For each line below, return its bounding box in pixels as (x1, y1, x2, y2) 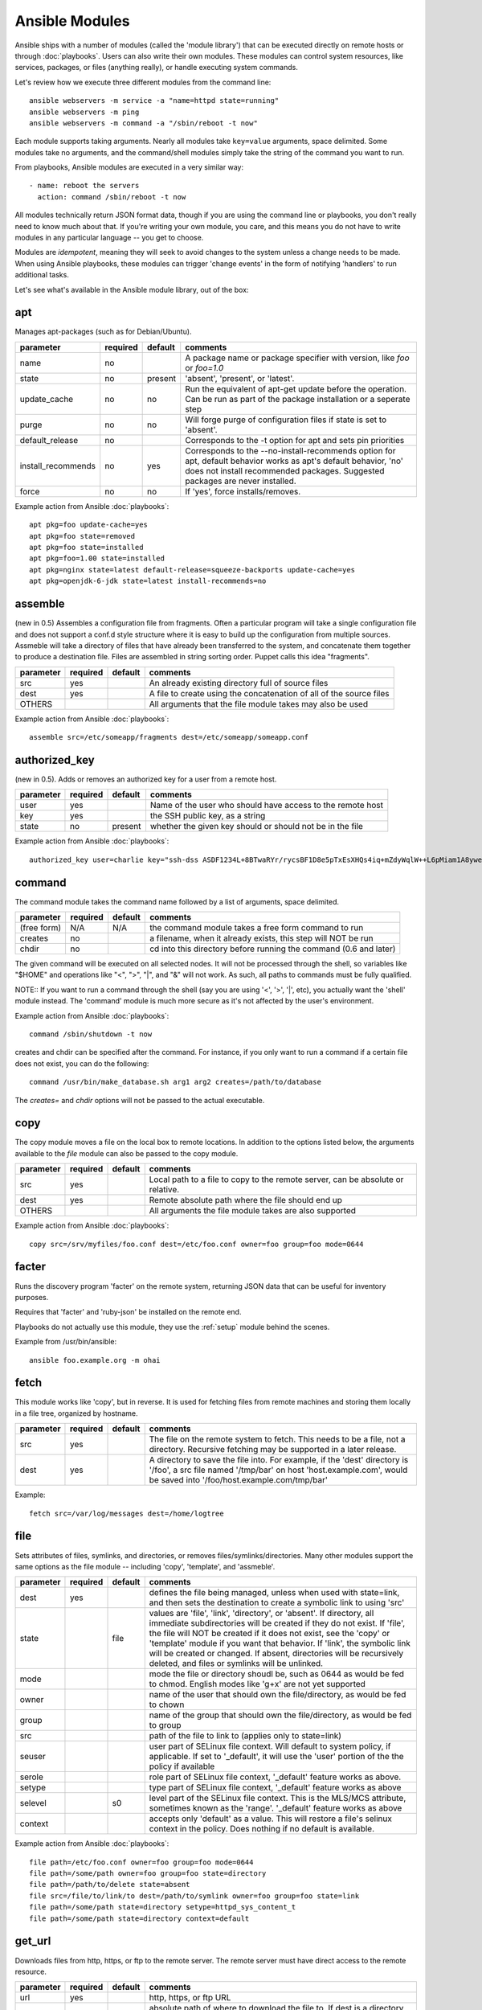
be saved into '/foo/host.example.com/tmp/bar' (149, 1475, 329, 1486)
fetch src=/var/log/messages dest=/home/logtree (29, 1508, 224, 1518)
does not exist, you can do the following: (14, 1058, 149, 1069)
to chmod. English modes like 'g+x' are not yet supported (149, 1679, 366, 1690)
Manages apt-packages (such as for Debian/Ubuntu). (14, 326, 192, 337)
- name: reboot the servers (29, 181, 140, 191)
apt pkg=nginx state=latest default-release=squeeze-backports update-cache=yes (29, 565, 356, 574)
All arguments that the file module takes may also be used (149, 698, 369, 709)
